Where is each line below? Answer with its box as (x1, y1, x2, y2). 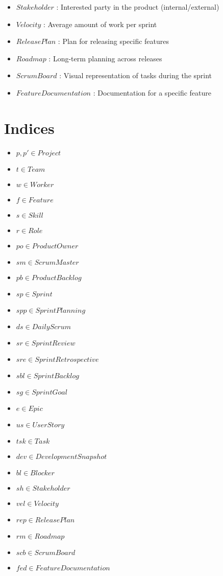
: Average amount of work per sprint (43, 18, 157, 29)
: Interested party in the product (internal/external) (56, 2, 219, 12)
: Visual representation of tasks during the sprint (59, 70, 212, 81)
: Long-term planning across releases (48, 53, 162, 63)
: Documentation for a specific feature (93, 87, 211, 98)
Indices (4, 117, 55, 138)
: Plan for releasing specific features (58, 36, 169, 47)
